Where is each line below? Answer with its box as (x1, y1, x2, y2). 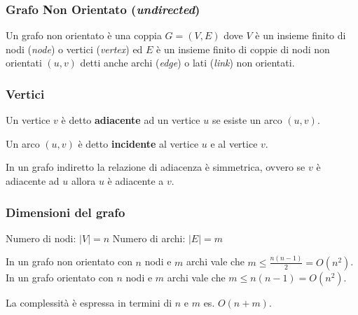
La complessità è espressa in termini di (6, 295, 172, 309)
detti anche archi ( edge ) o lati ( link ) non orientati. (80, 55, 295, 70)
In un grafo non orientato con (6, 254, 132, 269)
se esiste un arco (212, 113, 282, 127)
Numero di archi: (112, 230, 186, 245)
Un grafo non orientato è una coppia (6, 28, 162, 43)
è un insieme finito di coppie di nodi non (156, 41, 330, 56)
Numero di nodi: (6, 230, 76, 245)
